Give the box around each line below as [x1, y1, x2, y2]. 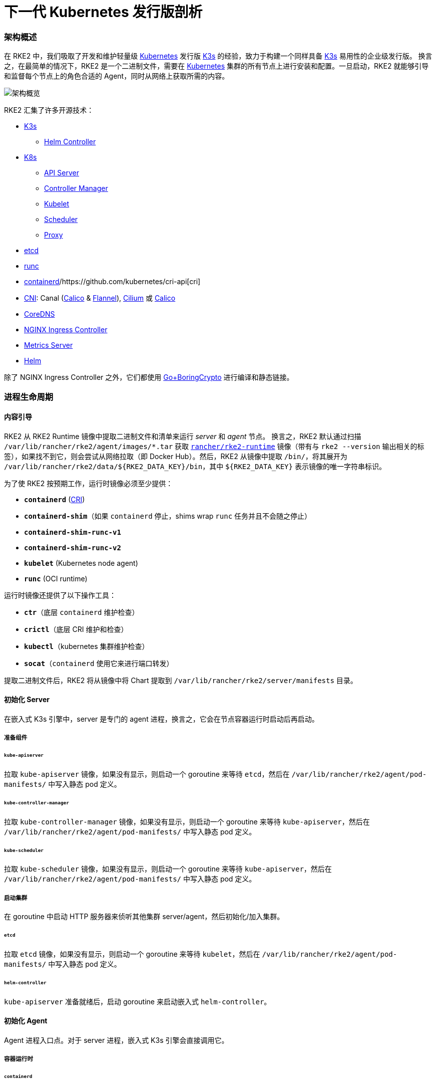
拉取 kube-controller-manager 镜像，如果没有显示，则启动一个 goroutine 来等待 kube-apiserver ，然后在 [4, 817, 370, 826]
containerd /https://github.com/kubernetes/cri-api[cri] [24, 277, 201, 286]
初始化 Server [4, 695, 50, 704]
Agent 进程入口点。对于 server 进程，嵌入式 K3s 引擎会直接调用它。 [4, 1035, 229, 1044]
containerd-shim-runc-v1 [24, 528, 121, 536]
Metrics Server [24, 341, 73, 350]
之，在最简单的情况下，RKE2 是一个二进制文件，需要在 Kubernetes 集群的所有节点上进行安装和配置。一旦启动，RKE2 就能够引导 [4, 62, 429, 71]
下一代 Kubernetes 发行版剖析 [4, 4, 203, 21]
